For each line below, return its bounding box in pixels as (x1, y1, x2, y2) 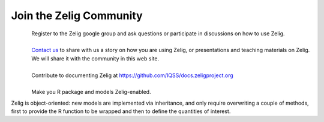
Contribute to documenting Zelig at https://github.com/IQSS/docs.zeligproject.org (31, 72, 233, 79)
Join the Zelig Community (11, 9, 143, 22)
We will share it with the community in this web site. (31, 54, 159, 62)
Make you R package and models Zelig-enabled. (31, 89, 151, 96)
